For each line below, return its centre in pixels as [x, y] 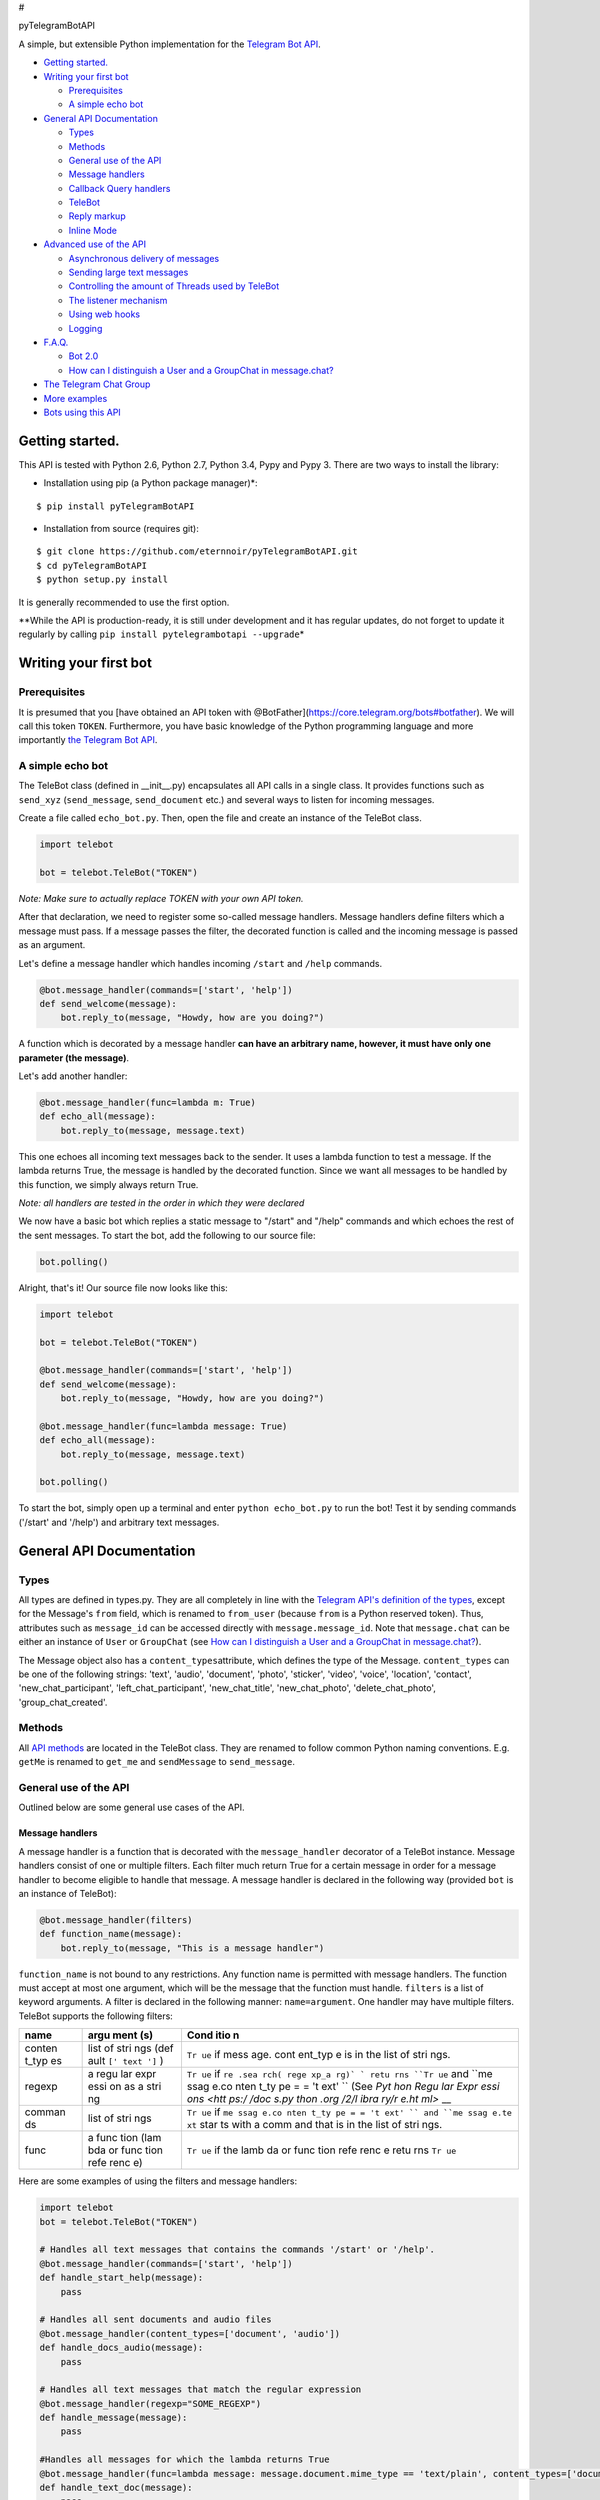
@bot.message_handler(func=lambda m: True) [148, 1103]
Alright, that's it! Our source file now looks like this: [123, 1287]
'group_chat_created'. [63, 1702]
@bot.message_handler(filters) [116, 1919]
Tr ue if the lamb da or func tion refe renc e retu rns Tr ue [321, 2150]
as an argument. [52, 945]
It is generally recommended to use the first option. [124, 602]
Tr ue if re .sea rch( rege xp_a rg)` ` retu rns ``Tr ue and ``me [340, 2074]
